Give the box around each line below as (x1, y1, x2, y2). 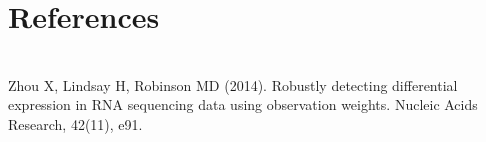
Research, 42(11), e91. (8, 113, 143, 134)
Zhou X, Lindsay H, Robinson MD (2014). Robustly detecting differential (8, 74, 458, 95)
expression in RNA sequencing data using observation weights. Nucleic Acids (8, 94, 478, 115)
